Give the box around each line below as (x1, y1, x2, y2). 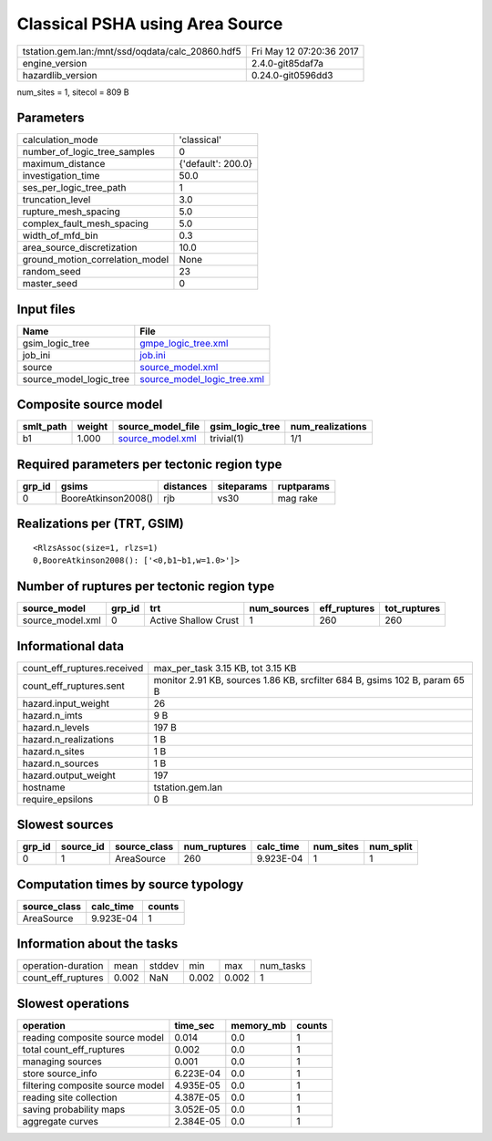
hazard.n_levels (22, 721, 90, 733)
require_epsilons (22, 793, 94, 805)
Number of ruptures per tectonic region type (16, 579, 275, 595)
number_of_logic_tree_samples (22, 146, 155, 159)
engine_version (22, 57, 87, 69)
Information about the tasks (16, 936, 179, 952)
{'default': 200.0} (179, 158, 253, 171)
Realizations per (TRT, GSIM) (16, 516, 184, 532)
